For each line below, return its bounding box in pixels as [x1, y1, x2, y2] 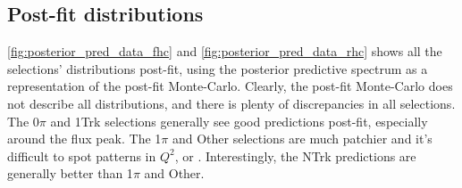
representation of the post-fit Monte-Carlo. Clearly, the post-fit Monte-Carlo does [7, 77, 453, 95]
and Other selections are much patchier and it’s [172, 129, 433, 148]
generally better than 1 [7, 164, 133, 183]
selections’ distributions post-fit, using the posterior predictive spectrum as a [7, 59, 428, 78]
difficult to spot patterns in [7, 146, 156, 165]
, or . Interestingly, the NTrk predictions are [174, 146, 416, 165]
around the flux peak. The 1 [7, 129, 162, 148]
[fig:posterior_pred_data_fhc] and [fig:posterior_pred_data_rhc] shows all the [7, 42, 442, 61]
